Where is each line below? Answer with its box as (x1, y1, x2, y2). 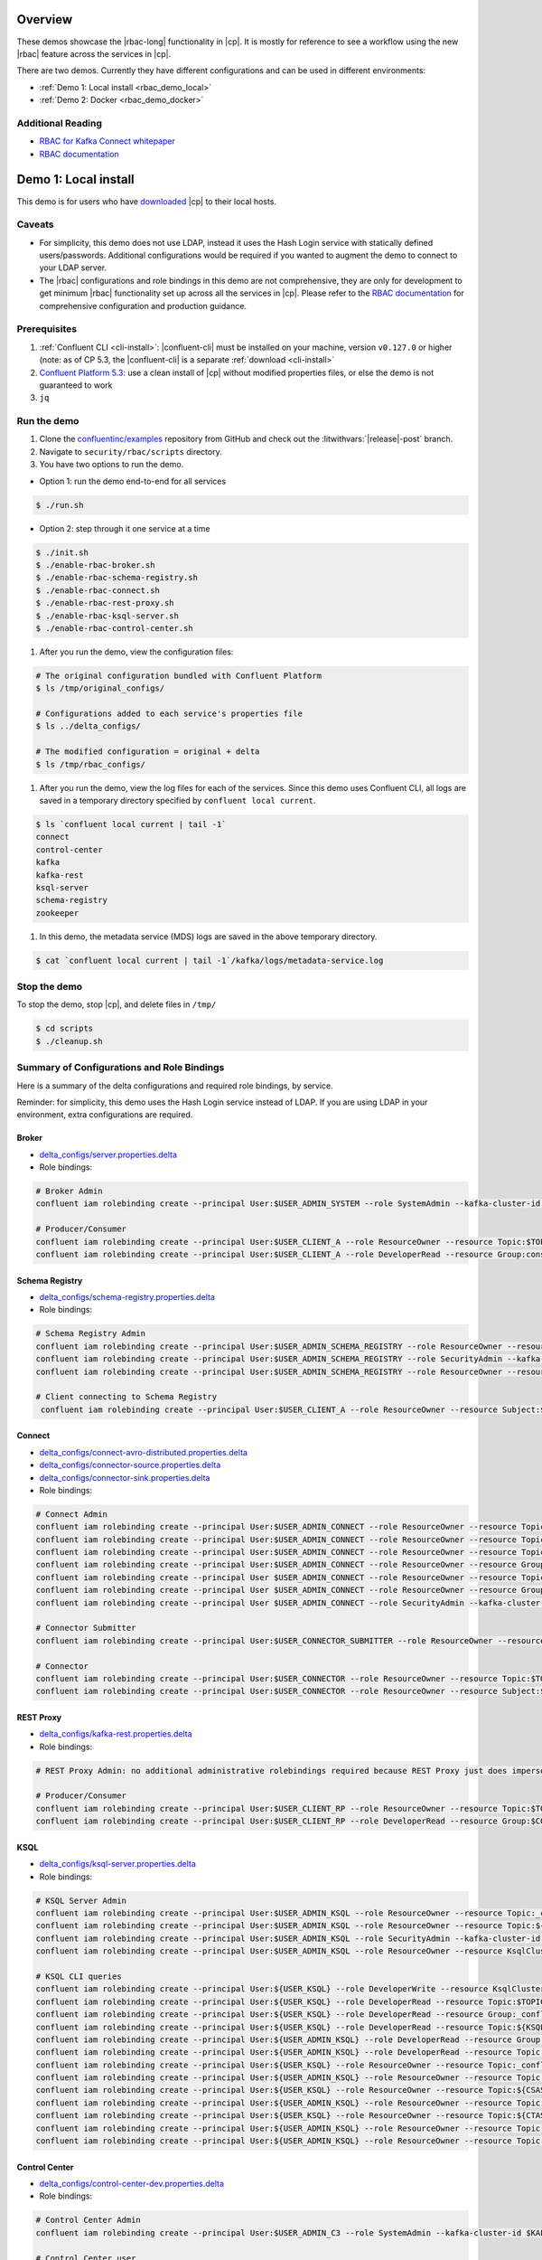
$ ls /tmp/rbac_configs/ (35, 759, 146, 769)
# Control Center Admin (35, 2215, 142, 2226)
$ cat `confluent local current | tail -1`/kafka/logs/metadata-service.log (35, 955, 384, 965)
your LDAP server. (39, 262, 107, 273)
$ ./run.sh (35, 500, 84, 510)
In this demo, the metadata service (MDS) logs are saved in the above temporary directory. (39, 931, 378, 942)
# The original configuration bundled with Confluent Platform (35, 670, 322, 681)
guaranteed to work (39, 380, 113, 391)
